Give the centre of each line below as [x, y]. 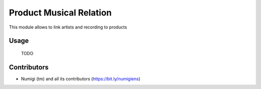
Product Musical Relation [60, 13]
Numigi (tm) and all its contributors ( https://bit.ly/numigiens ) [81, 79]
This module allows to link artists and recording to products [68, 27]
